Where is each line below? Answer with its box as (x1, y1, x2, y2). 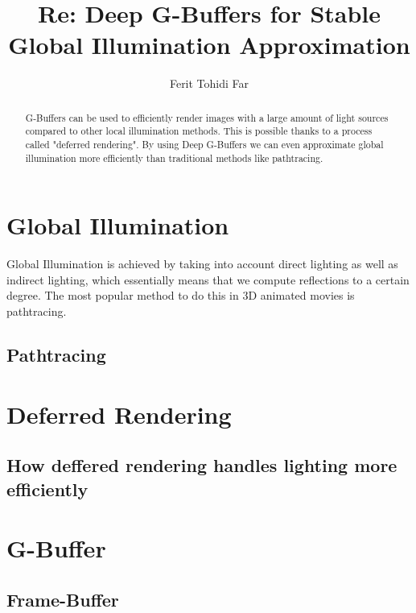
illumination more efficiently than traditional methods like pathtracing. (25, 151, 323, 164)
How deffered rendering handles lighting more (6, 453, 397, 478)
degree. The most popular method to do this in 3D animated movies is (6, 287, 355, 304)
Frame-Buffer (6, 586, 119, 611)
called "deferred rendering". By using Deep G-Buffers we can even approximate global (25, 138, 384, 151)
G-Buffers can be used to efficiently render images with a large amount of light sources (25, 110, 389, 124)
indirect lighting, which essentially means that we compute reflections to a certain (6, 271, 410, 288)
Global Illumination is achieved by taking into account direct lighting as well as (6, 255, 398, 272)
